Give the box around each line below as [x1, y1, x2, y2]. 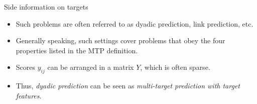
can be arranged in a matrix [47, 62, 134, 72]
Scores [16, 62, 36, 72]
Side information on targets [4, 2, 88, 12]
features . [16, 90, 42, 100]
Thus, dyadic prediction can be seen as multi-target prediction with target [16, 80, 240, 91]
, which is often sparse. [140, 62, 210, 72]
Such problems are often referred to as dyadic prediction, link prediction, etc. [16, 18, 253, 29]
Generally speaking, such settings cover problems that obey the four [16, 35, 225, 46]
